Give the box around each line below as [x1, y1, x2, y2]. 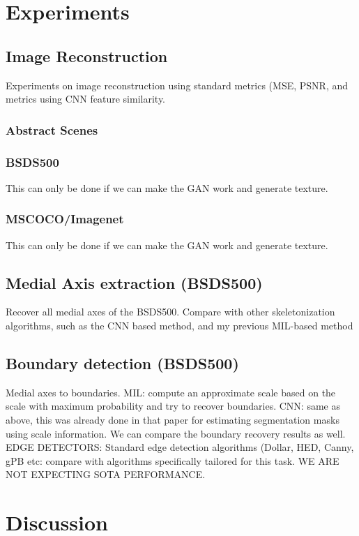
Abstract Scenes [6, 121, 98, 138]
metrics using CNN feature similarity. [6, 91, 166, 106]
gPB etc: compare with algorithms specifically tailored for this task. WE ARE [6, 453, 339, 468]
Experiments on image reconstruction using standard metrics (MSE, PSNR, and [6, 77, 349, 92]
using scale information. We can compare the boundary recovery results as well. [6, 426, 346, 440]
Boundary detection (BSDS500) [6, 352, 239, 374]
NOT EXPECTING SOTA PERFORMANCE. [6, 467, 206, 482]
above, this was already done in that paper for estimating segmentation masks [6, 412, 339, 427]
